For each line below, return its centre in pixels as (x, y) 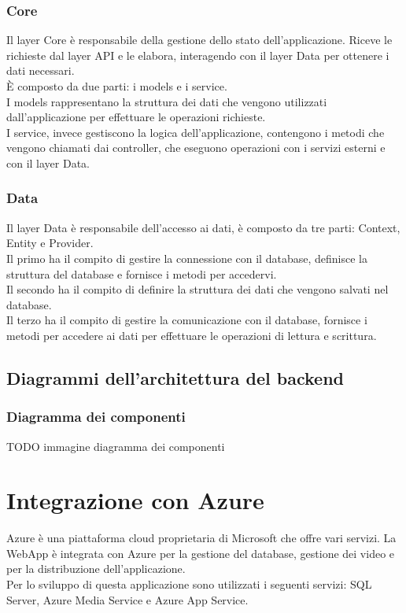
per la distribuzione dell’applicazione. (96, 569)
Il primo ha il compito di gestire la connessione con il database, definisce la (187, 258)
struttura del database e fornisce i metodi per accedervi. (142, 273)
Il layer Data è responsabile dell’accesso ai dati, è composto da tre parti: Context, (203, 227)
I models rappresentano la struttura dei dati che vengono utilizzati (167, 101)
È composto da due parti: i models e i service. (117, 86)
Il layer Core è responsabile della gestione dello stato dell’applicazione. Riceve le (199, 40)
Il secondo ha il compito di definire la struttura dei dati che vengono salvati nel (197, 289)
